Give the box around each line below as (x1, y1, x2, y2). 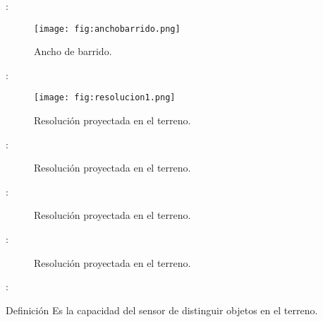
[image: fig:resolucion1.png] (34, 93, 176, 103)
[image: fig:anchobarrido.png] (34, 23, 181, 34)
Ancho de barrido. (34, 44, 112, 59)
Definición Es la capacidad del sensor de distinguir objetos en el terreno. (6, 302, 318, 317)
